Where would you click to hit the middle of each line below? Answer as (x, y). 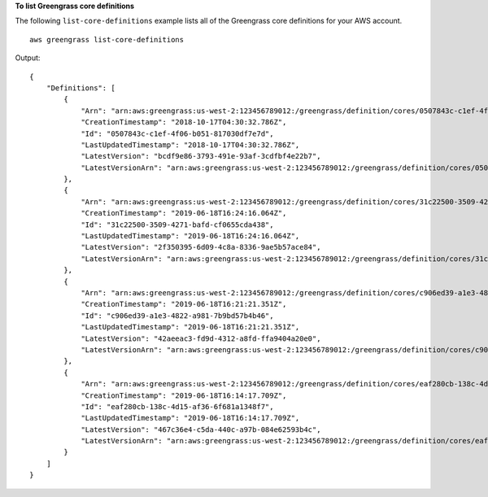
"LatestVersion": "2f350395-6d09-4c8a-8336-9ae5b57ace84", (201, 247)
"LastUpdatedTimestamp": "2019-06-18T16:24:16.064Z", (190, 236)
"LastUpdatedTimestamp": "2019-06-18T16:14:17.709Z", (190, 418)
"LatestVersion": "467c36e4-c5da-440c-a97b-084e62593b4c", (201, 429)
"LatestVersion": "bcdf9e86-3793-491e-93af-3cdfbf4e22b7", (201, 156)
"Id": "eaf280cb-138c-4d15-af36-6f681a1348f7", (177, 406)
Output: (28, 58)
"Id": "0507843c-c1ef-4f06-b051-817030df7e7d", (177, 133)
